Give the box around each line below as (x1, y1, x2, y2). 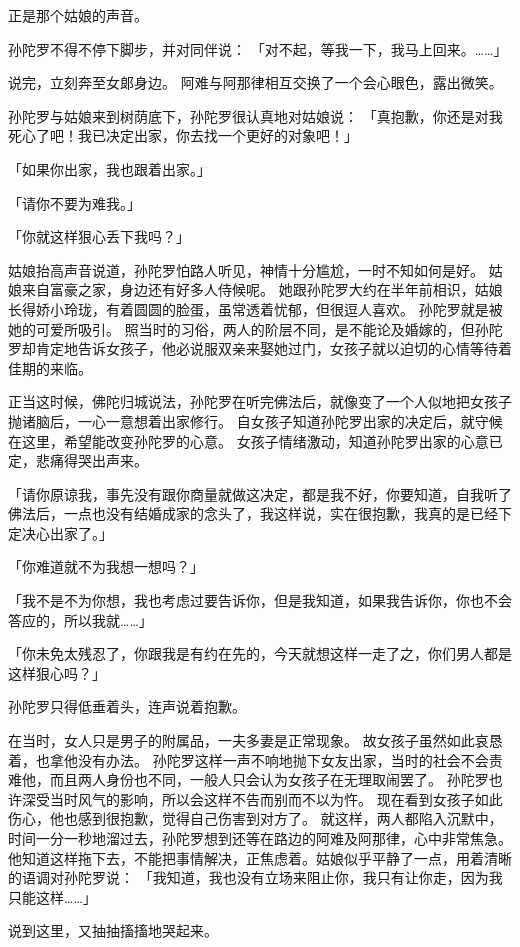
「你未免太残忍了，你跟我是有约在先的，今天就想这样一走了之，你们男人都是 (8, 643, 512, 664)
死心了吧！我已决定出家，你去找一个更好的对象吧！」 (8, 125, 358, 146)
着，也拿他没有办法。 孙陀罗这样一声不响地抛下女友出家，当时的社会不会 (8, 749, 489, 770)
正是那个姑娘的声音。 (8, 5, 148, 25)
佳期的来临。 (8, 357, 92, 378)
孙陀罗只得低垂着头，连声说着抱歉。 (8, 696, 246, 717)
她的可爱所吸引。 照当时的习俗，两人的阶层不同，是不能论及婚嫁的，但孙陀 (8, 318, 503, 339)
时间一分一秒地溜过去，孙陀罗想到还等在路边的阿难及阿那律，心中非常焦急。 (8, 828, 512, 848)
